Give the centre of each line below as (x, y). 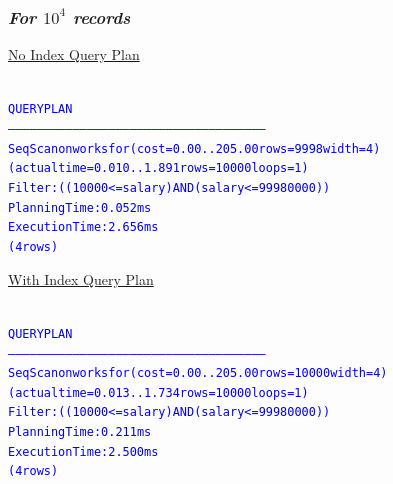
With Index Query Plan (81, 278)
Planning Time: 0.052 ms (80, 207)
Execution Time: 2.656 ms (83, 227)
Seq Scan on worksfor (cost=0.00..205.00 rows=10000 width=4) (198, 373)
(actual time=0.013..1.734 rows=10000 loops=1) (158, 392)
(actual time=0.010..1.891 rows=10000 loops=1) (158, 168)
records (101, 16)
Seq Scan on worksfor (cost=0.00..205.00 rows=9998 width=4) (194, 148)
